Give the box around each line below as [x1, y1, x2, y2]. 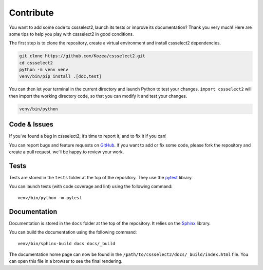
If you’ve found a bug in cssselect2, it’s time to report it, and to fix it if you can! [9, 133, 167, 139]
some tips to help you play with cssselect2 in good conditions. [9, 31, 134, 37]
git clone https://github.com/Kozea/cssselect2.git [19, 53, 146, 59]
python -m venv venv [19, 67, 68, 73]
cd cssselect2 [19, 60, 53, 65]
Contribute [9, 7, 54, 18]
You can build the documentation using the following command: [9, 229, 137, 235]
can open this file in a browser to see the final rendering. [9, 258, 123, 264]
